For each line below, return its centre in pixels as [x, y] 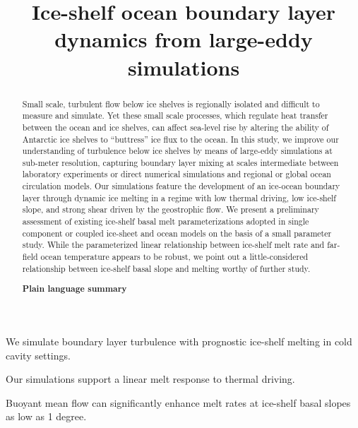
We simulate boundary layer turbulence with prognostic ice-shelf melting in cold [179, 341]
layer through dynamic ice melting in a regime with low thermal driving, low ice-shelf [179, 197]
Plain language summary [74, 289]
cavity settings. [38, 355]
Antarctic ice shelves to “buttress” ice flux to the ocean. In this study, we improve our [180, 139]
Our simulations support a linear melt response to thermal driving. [150, 379]
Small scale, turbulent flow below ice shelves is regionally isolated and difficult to [171, 103]
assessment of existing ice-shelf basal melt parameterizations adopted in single [166, 221]
